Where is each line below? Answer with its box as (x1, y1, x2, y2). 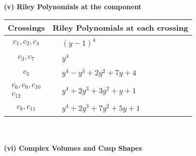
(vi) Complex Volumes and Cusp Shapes (4, 143, 142, 153)
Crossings (8, 21, 45, 33)
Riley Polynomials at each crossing (52, 21, 188, 33)
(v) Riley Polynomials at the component (4, 1, 142, 11)
